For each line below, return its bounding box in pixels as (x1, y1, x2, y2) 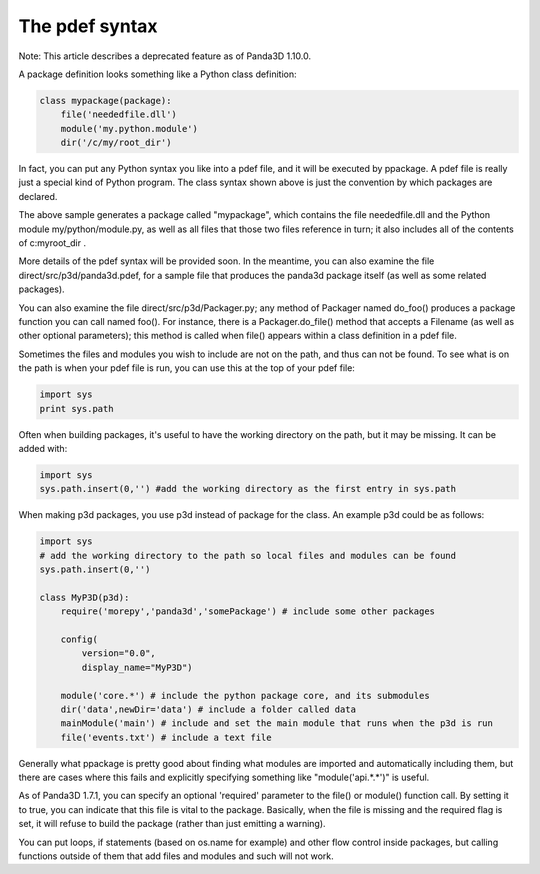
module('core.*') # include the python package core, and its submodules (60, 690, 430, 701)
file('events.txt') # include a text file (60, 731, 272, 743)
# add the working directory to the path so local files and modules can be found (39, 550, 457, 561)
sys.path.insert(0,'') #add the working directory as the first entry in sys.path (39, 483, 457, 495)
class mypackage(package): (39, 95, 172, 106)
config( (60, 633, 99, 645)
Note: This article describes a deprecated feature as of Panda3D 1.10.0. (18, 50, 312, 62)
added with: (18, 442, 68, 454)
